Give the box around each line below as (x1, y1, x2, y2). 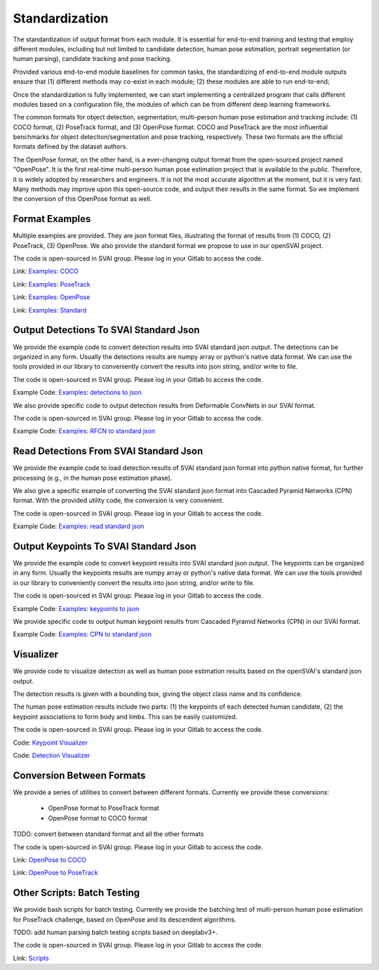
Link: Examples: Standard (13, 306, 87, 314)
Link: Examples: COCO (13, 267, 79, 275)
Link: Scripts (13, 954, 49, 962)
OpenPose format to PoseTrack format (48, 804, 159, 813)
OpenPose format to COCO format (48, 813, 147, 822)
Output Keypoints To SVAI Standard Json (13, 540, 197, 552)
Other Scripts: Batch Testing (13, 887, 140, 899)
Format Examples (13, 213, 91, 225)
